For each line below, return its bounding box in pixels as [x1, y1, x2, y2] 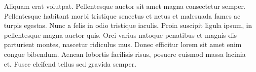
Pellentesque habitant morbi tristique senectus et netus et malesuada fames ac [4, 10, 241, 21]
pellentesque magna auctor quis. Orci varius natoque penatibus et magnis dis [4, 29, 237, 40]
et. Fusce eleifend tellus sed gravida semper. [4, 58, 137, 69]
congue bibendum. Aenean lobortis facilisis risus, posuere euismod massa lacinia [4, 48, 246, 59]
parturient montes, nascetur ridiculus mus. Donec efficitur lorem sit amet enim [4, 39, 242, 49]
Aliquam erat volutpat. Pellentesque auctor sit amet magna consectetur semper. [4, 1, 246, 11]
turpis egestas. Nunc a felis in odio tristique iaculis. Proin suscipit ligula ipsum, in [4, 20, 252, 30]
